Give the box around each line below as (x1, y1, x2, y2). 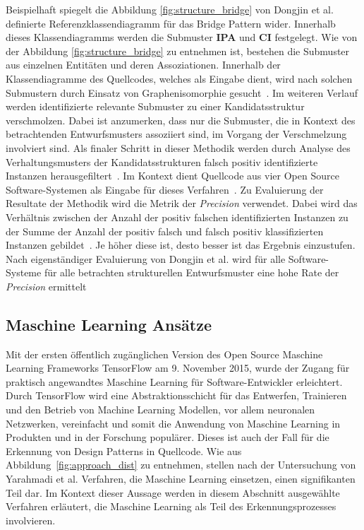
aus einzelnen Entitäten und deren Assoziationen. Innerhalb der (6, 57, 281, 72)
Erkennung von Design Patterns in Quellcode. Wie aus (6, 443, 242, 458)
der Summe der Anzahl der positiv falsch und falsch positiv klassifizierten (6, 223, 324, 238)
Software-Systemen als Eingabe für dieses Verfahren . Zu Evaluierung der (6, 182, 324, 196)
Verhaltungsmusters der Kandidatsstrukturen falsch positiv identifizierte (6, 154, 318, 169)
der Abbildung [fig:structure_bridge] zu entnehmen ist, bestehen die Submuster (6, 43, 350, 58)
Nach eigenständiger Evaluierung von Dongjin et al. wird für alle (6, 251, 286, 266)
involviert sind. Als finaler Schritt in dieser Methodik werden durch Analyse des (6, 140, 351, 155)
